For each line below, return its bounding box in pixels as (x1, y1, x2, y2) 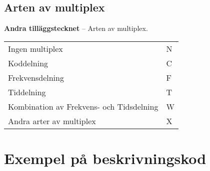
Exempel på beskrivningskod (4, 148, 206, 168)
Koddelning (8, 57, 48, 69)
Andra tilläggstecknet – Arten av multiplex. (4, 23, 148, 33)
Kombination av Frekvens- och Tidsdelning (8, 100, 158, 112)
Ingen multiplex (8, 42, 63, 54)
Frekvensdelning (8, 71, 64, 83)
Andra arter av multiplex (8, 115, 96, 127)
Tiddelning (8, 86, 46, 98)
